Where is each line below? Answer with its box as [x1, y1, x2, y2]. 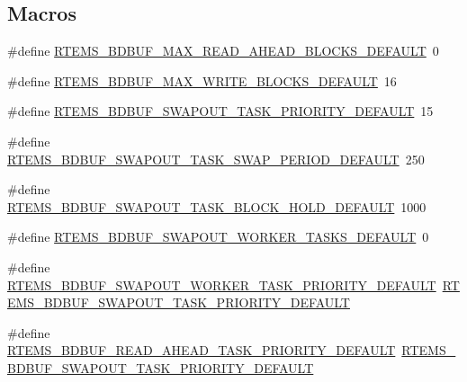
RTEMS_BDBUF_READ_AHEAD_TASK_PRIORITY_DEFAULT [7, 341, 396, 360]
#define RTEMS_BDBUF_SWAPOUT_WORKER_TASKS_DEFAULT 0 [7, 227, 429, 246]
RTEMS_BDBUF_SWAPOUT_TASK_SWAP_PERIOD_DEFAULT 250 [7, 149, 425, 168]
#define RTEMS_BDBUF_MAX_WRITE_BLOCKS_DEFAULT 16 [7, 71, 397, 90]
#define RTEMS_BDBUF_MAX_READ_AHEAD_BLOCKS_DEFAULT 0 [7, 41, 439, 60]
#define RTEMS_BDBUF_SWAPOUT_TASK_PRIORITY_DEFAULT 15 [7, 102, 434, 120]
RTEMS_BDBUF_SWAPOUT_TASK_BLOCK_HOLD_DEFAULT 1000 [7, 197, 427, 216]
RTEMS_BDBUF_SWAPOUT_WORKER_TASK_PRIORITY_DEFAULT [7, 275, 436, 294]
